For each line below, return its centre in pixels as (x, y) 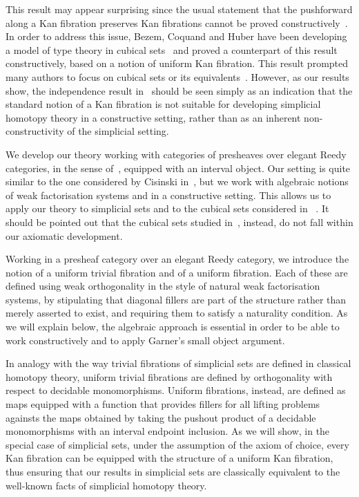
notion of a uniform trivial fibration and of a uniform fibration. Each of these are (177, 272)
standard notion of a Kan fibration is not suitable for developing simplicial (163, 104)
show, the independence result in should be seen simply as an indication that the (179, 90)
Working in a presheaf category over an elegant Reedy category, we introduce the (177, 259)
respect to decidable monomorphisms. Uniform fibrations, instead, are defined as (176, 390)
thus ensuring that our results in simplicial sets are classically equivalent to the (173, 471)
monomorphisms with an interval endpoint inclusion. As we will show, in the (168, 431)
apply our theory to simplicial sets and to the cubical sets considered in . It (167, 208)
